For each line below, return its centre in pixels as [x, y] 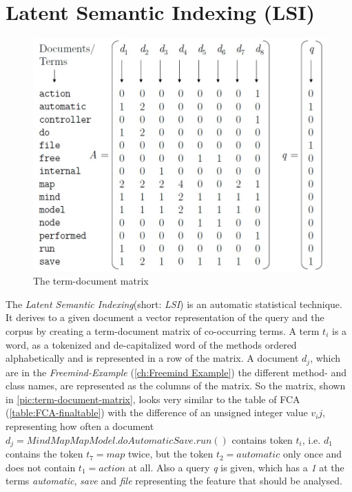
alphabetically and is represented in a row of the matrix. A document [152, 358]
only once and [312, 454]
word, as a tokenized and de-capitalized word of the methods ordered [151, 344]
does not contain [41, 467]
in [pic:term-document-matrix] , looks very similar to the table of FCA [153, 399]
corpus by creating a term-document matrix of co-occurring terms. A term [163, 331]
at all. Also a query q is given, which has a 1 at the [236, 467]
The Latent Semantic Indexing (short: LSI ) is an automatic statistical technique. [174, 304]
